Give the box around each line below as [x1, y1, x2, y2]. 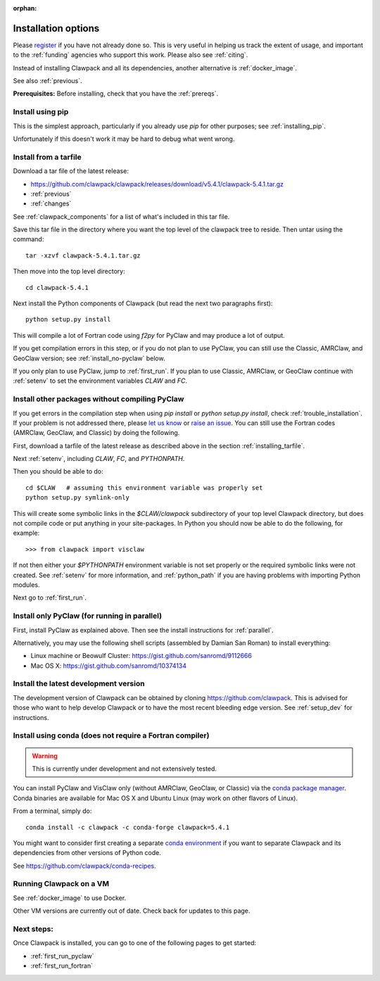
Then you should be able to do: [13, 467, 103, 476]
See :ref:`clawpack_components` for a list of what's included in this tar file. [13, 212, 230, 221]
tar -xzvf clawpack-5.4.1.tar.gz [25, 251, 141, 260]
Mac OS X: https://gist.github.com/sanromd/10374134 [30, 662, 186, 670]
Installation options [13, 22, 100, 34]
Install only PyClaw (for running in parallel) [13, 611, 162, 621]
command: [13, 235, 44, 243]
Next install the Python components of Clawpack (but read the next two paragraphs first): [13, 299, 273, 308]
